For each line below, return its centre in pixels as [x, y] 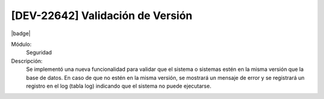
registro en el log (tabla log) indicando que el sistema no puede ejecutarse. [119, 86]
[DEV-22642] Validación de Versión [102, 16]
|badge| [21, 33]
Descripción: [27, 61]
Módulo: [21, 44]
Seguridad [39, 52]
